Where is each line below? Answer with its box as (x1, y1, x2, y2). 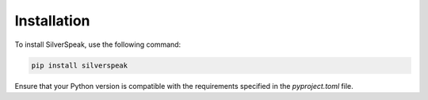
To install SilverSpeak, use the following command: (14, 40, 182, 49)
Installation (14, 12, 90, 29)
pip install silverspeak (31, 60, 128, 70)
